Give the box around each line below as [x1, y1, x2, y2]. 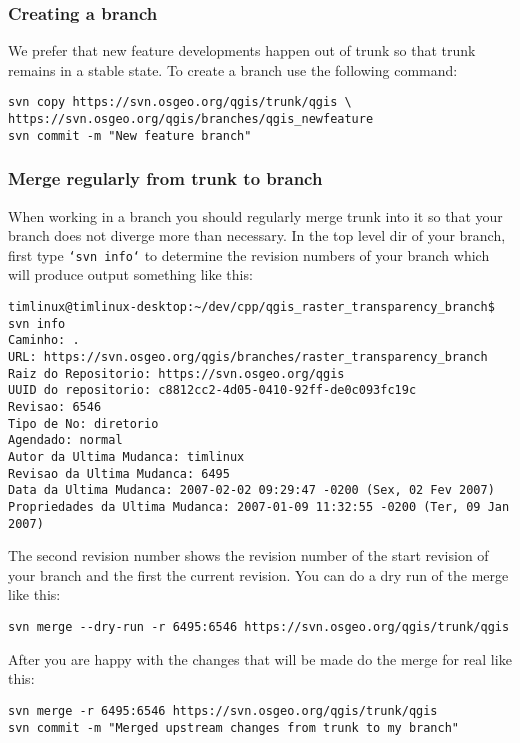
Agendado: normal [8, 433, 123, 448]
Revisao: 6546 [8, 399, 102, 414]
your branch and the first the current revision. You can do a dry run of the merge [8, 564, 509, 585]
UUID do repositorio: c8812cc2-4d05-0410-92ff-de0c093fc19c [8, 383, 417, 398]
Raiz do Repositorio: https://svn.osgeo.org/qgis [8, 366, 345, 381]
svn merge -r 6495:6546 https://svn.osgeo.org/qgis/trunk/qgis [8, 703, 438, 718]
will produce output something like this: [8, 264, 253, 285]
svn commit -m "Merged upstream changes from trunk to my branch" [8, 720, 460, 735]
